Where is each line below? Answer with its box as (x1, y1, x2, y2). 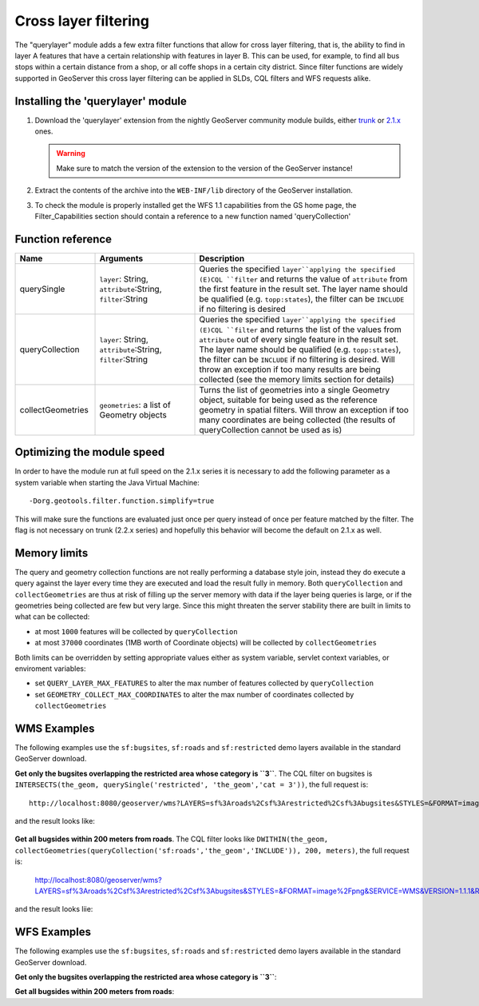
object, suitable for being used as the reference (199, 394, 378, 405)
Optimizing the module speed (14, 445, 165, 459)
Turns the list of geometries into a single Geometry (199, 384, 390, 395)
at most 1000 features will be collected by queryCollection (34, 626, 239, 636)
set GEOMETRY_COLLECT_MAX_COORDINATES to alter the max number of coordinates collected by (34, 689, 354, 699)
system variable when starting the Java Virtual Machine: (14, 477, 200, 487)
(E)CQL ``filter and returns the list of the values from (199, 324, 402, 335)
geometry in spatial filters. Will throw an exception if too (199, 404, 409, 415)
